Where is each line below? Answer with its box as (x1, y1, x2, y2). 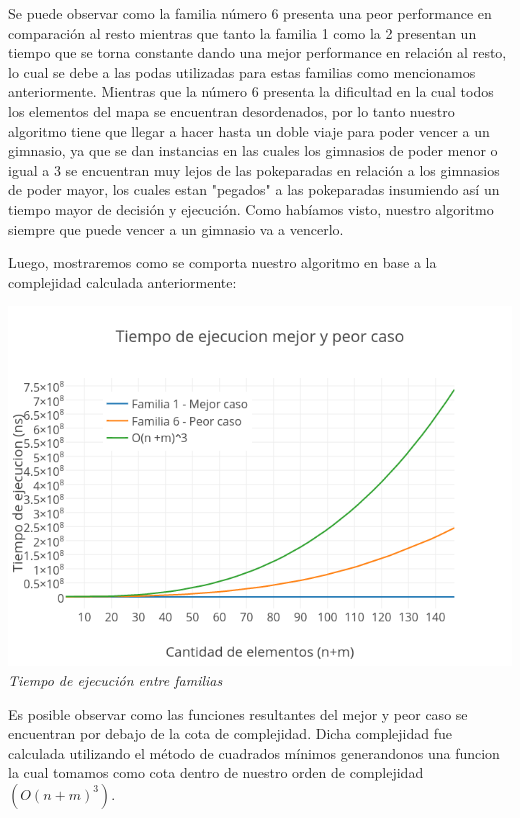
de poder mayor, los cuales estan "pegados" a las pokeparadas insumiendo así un (8, 179, 500, 200)
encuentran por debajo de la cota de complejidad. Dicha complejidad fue (8, 723, 453, 744)
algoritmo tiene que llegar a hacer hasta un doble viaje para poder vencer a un (8, 120, 490, 141)
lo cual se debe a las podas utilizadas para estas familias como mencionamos (8, 61, 476, 82)
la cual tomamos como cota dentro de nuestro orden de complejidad (8, 762, 424, 783)
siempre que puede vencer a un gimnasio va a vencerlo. (8, 218, 344, 239)
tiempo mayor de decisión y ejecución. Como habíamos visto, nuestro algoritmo (8, 198, 494, 219)
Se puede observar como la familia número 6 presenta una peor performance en (8, 3, 492, 23)
